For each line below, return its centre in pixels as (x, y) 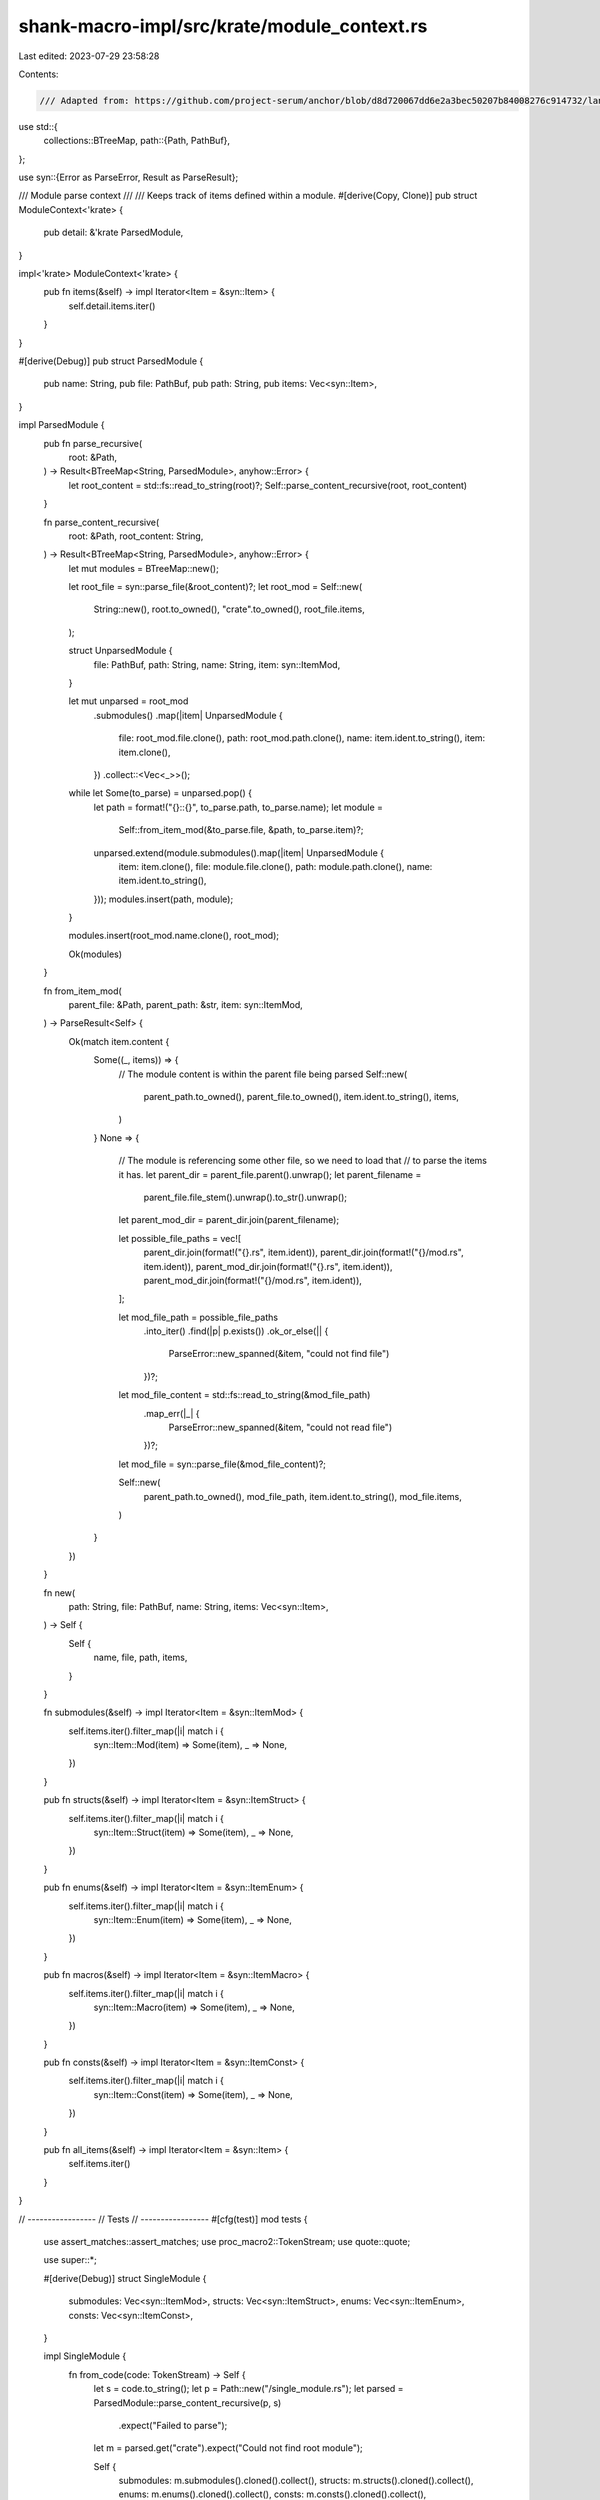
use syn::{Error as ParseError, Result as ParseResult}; (128, 177)
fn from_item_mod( (82, 991)
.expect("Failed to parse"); (173, 2425)
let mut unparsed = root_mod (128, 701)
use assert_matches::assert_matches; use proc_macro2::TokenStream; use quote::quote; (227, 2241)
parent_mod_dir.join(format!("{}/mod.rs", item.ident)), (252, 1280)
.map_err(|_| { (171, 1413)
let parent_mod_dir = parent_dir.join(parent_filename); (229, 1220)
